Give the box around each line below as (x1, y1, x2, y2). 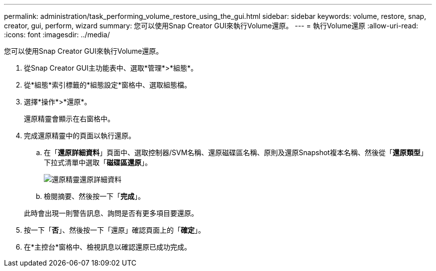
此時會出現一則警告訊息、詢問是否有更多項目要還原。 (24, 209, 198, 217)
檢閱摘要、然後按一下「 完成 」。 (44, 192, 145, 200)
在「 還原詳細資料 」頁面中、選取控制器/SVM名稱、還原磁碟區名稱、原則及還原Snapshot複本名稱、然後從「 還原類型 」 (44, 148, 428, 157)
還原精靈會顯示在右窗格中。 (24, 114, 114, 123)
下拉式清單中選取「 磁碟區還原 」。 (44, 158, 152, 167)
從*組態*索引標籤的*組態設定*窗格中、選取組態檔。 (24, 81, 192, 89)
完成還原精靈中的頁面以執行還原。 (24, 131, 135, 140)
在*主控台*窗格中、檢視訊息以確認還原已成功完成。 (24, 243, 192, 251)
